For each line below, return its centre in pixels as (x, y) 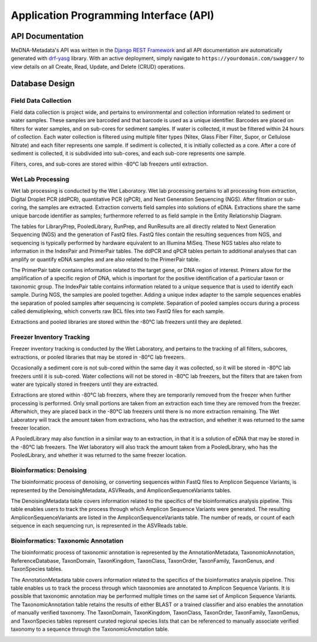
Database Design (43, 83)
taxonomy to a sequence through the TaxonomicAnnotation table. (90, 629)
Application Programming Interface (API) (112, 15)
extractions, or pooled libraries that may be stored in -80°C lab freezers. (98, 357)
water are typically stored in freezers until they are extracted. (85, 384)
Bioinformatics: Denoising (49, 470)
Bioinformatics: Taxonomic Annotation (67, 541)
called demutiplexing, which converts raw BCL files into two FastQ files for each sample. (118, 311)
